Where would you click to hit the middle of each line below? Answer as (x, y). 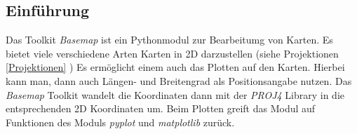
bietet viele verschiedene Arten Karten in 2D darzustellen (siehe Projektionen (172, 53)
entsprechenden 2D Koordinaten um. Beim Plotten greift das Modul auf (161, 108)
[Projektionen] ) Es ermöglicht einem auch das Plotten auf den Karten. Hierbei (175, 67)
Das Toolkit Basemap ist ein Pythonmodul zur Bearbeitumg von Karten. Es (169, 40)
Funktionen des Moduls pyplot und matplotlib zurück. (120, 122)
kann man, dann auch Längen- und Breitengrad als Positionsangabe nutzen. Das (179, 80)
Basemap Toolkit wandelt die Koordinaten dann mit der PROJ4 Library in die (175, 94)
